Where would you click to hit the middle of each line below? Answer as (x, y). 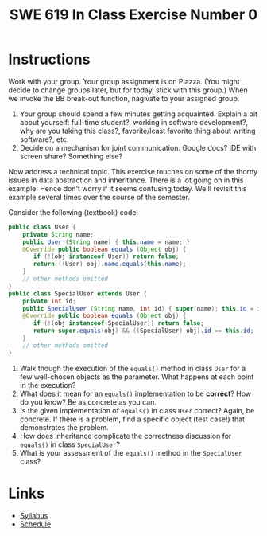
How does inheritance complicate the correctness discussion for (126, 436)
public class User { (43, 227)
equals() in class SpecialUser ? (70, 444)
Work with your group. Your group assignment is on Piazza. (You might (124, 81)
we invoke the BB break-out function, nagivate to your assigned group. (124, 98)
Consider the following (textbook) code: (74, 212)
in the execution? (48, 385)
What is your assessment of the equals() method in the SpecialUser (131, 452)
